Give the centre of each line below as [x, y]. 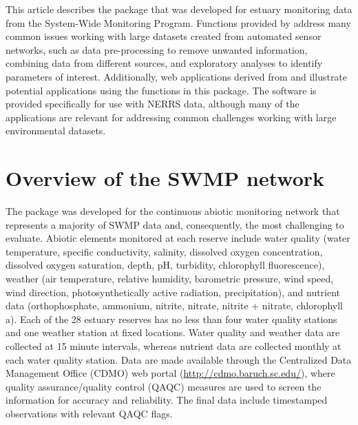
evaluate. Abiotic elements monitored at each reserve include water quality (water [178, 238]
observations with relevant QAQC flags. [89, 413]
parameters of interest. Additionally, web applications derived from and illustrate [177, 76]
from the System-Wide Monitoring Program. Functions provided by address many [178, 22]
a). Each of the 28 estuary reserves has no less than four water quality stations [171, 319]
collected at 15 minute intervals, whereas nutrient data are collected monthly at [173, 346]
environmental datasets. [56, 131]
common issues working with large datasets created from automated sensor [164, 36]
